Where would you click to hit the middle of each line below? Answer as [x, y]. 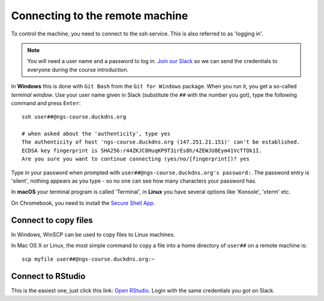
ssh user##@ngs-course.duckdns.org [74, 117]
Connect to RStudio [48, 276]
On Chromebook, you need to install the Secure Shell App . [83, 203]
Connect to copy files [52, 220]
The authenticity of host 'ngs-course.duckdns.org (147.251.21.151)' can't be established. [161, 142]
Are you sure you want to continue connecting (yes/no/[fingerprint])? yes [136, 159]
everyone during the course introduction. [78, 70]
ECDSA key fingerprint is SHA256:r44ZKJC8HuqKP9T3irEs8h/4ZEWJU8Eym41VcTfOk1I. [142, 150]
